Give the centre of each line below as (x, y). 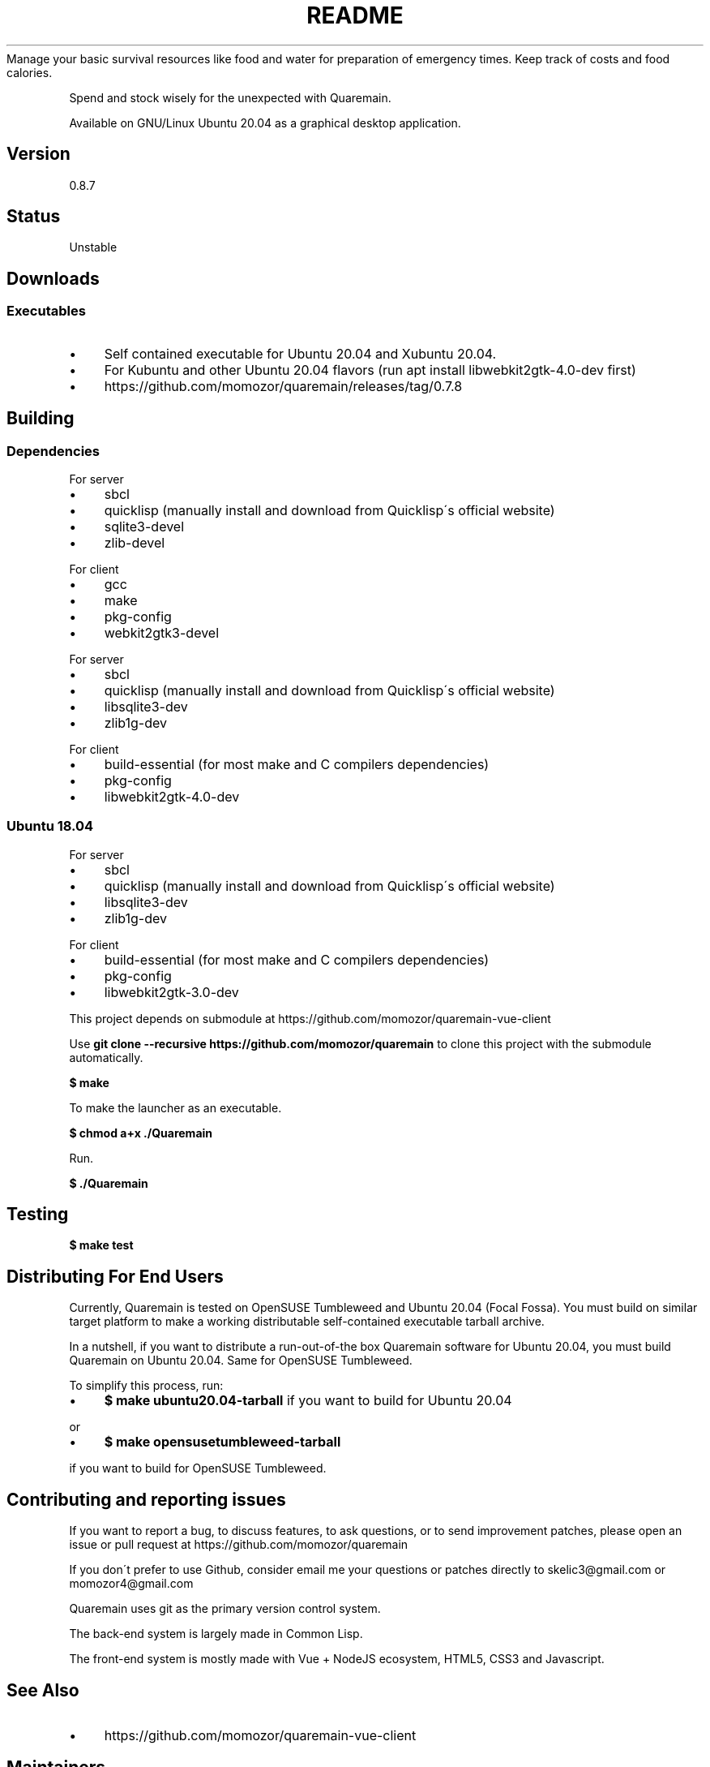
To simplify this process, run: (146, 1386)
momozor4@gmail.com (131, 1584)
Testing (38, 1215)
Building (41, 419)
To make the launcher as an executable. (175, 1107)
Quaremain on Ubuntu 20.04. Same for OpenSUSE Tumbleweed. (241, 1361)
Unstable (93, 247)
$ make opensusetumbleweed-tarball (222, 1442)
